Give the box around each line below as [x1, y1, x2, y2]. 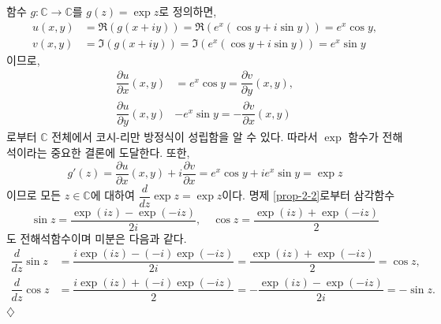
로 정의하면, [159, 3, 217, 19]
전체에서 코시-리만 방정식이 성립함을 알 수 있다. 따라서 [51, 128, 318, 145]
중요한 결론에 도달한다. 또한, [50, 144, 190, 161]
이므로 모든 [6, 187, 62, 203]
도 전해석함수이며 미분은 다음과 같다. [6, 229, 187, 246]
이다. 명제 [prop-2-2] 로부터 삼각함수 [222, 187, 395, 203]
